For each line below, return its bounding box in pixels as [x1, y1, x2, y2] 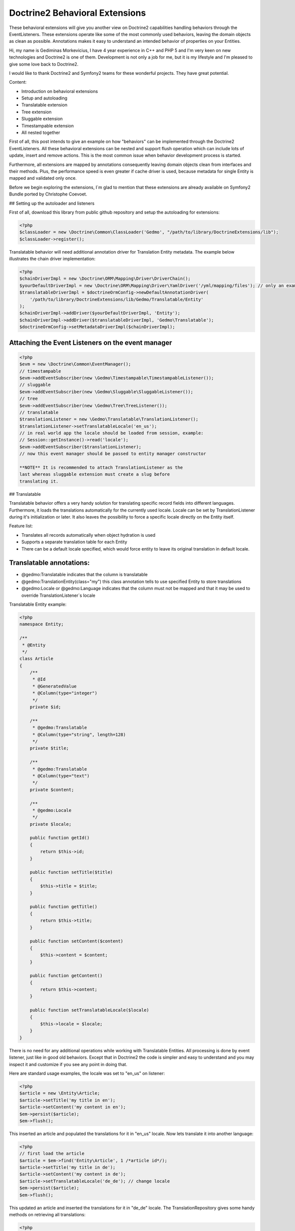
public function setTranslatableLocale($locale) [29, 1007, 149, 1013]
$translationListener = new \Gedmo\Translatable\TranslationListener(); [19, 417, 199, 422]
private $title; [29, 745, 69, 751]
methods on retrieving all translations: [9, 1211, 86, 1217]
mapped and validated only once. [9, 175, 77, 181]
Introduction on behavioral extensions [21, 88, 98, 94]
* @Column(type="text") [32, 773, 90, 778]
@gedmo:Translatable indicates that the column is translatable [21, 572, 148, 578]
